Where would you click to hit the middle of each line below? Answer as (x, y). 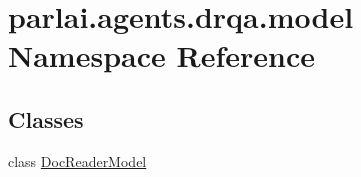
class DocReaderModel (77, 160)
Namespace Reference (161, 55)
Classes (46, 118)
